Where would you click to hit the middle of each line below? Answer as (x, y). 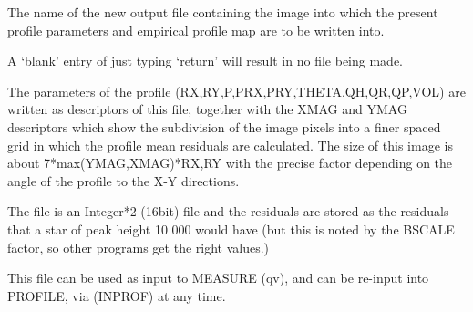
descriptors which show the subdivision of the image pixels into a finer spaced (224, 126)
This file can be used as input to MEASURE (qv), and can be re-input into (218, 278)
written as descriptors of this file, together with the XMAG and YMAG (207, 109)
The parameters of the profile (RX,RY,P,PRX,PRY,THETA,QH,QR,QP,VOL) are (236, 91)
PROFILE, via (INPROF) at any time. (117, 295)
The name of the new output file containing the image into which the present (223, 12)
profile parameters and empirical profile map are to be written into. (196, 30)
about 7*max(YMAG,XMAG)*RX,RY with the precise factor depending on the (230, 163)
